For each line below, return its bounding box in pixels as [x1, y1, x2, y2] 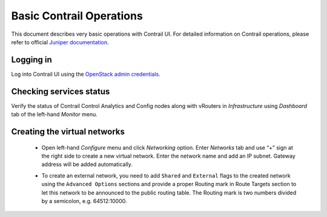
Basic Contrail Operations [11, 9, 144, 22]
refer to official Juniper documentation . [11, 38, 109, 45]
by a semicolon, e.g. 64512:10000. [41, 197, 127, 204]
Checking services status [11, 86, 110, 96]
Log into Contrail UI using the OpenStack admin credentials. [11, 70, 160, 78]
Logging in [11, 55, 53, 65]
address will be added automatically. [41, 161, 133, 168]
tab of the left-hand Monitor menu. [11, 111, 98, 118]
